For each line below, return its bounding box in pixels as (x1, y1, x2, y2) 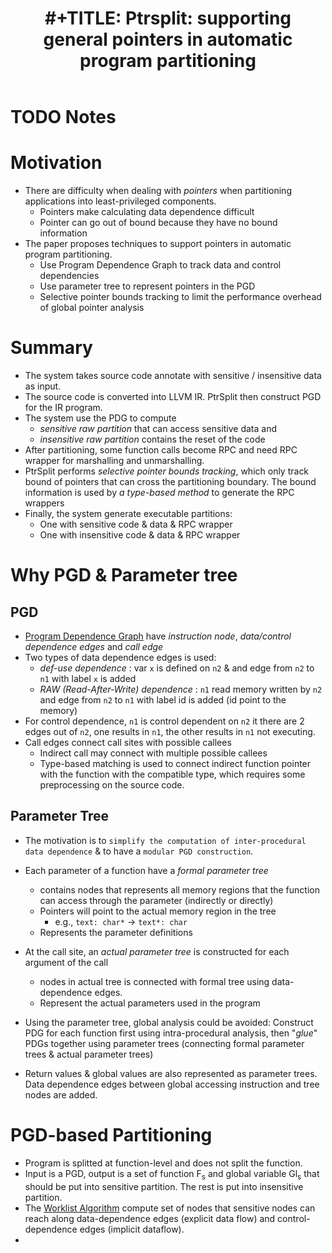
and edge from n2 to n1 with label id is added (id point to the (39, 694, 287, 706)
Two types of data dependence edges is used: (24, 652, 217, 664)
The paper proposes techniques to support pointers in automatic (24, 238, 292, 250)
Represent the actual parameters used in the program (39, 997, 261, 1009)
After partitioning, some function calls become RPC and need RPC (24, 444, 298, 456)
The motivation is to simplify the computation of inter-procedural (24, 834, 307, 846)
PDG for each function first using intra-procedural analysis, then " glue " (24, 1027, 318, 1039)
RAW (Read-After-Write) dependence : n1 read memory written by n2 (39, 683, 323, 696)
